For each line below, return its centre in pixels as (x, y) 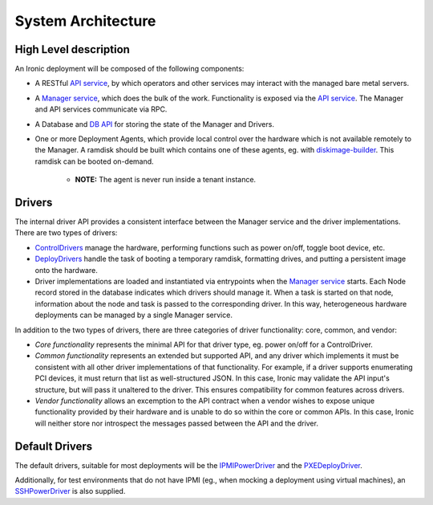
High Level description (72, 49)
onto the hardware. (66, 270)
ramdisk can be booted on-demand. (94, 161)
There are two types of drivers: (66, 233)
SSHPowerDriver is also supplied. (70, 491)
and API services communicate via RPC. (101, 109)
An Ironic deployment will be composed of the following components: (129, 69)
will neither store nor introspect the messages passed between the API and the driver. (176, 423)
